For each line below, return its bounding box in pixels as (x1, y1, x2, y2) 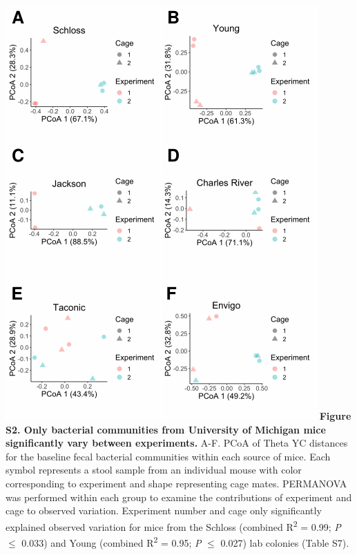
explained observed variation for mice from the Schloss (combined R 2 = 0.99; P (6, 517, 341, 534)
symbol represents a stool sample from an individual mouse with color (6, 463, 302, 477)
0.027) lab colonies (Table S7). (220, 535, 349, 549)
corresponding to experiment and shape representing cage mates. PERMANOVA (6, 476, 347, 490)
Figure (319, 409, 351, 422)
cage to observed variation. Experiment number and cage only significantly (6, 503, 322, 518)
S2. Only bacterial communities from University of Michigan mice (6, 422, 326, 436)
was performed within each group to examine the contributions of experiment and (6, 489, 352, 504)
